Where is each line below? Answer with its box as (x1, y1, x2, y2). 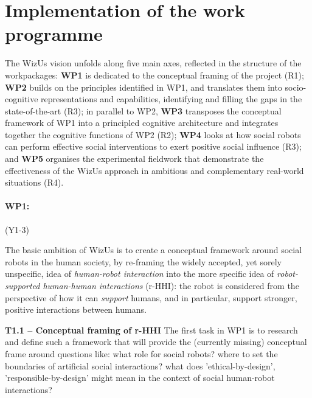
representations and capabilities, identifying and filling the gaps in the (41, 93, 302, 105)
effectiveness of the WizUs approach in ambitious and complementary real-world (5, 164, 304, 176)
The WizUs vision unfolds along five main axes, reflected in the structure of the (5, 57, 302, 69)
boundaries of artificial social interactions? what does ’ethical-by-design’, (5, 359, 276, 372)
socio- (285, 80, 307, 93)
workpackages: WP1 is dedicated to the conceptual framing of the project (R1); (5, 68, 304, 81)
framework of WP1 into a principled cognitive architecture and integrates (5, 116, 279, 129)
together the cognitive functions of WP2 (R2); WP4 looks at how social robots (5, 128, 301, 141)
